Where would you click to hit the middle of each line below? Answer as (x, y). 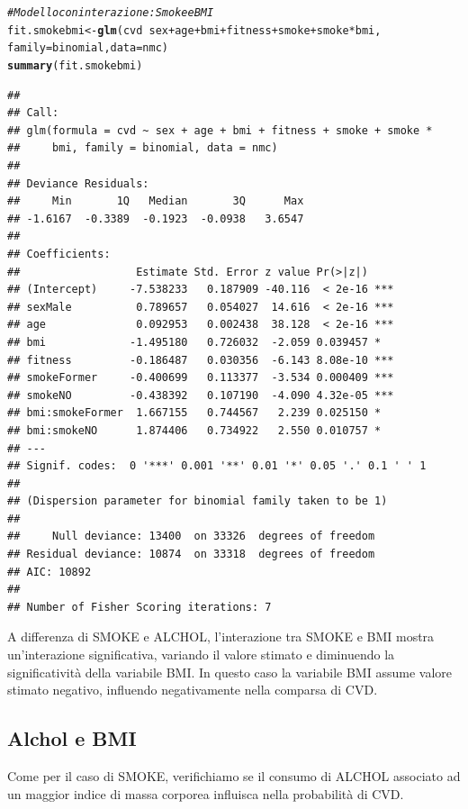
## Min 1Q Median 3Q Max (156, 201)
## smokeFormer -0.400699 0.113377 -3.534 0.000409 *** (201, 378)
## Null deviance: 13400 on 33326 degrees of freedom (191, 536)
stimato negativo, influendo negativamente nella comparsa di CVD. (193, 690)
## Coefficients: (59, 254)
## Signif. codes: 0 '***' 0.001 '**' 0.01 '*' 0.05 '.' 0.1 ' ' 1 (217, 466)
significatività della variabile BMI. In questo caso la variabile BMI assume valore (229, 672)
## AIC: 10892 (49, 572)
